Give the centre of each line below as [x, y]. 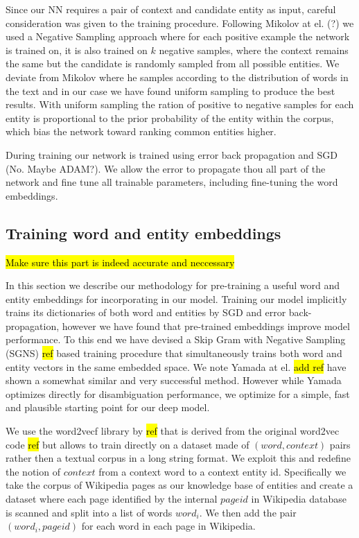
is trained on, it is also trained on [77, 50]
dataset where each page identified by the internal [112, 499]
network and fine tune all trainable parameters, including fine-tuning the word [172, 182]
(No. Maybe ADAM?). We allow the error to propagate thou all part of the [166, 168]
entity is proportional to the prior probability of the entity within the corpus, [170, 118]
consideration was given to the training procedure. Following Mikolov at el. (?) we [180, 23]
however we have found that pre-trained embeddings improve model [206, 326]
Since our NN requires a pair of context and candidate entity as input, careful [171, 9]
